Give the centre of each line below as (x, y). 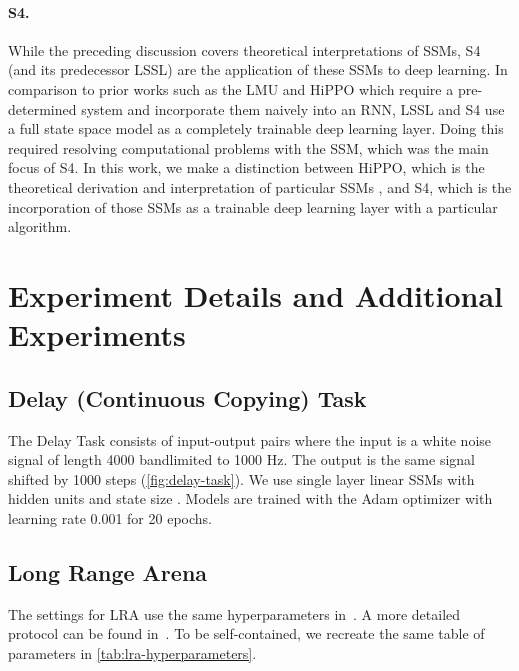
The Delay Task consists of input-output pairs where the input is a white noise (250, 439)
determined (42, 108)
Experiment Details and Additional (255, 294)
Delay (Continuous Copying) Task (187, 397)
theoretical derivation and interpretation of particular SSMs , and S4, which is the (260, 186)
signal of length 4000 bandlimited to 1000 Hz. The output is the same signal (241, 459)
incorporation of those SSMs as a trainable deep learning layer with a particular (253, 206)
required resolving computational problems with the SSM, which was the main (248, 147)
